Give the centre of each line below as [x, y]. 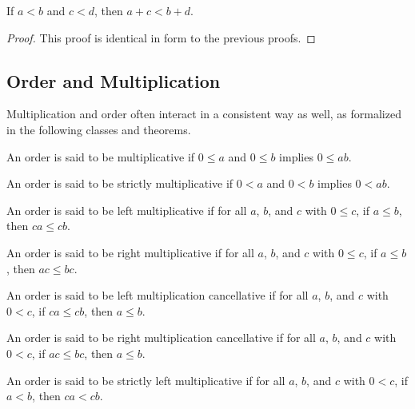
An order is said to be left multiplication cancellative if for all [158, 295]
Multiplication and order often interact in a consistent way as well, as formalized [204, 114]
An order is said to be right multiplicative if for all [130, 252]
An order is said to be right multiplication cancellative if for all [161, 338]
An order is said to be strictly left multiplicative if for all [146, 380]
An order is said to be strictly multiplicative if [120, 183]
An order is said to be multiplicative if [101, 156]
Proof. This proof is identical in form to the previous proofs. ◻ [161, 37]
